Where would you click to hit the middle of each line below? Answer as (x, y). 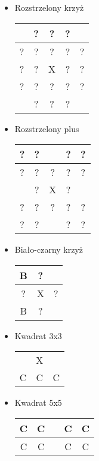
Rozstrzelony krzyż (49, 7)
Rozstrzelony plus (47, 128)
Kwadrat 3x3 (38, 335)
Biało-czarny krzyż (49, 249)
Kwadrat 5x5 (38, 402)
